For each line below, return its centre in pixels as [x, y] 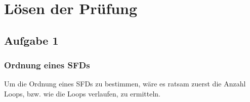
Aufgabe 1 [31, 40]
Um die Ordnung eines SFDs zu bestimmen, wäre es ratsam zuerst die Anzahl [125, 84]
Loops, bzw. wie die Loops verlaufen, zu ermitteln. [82, 93]
